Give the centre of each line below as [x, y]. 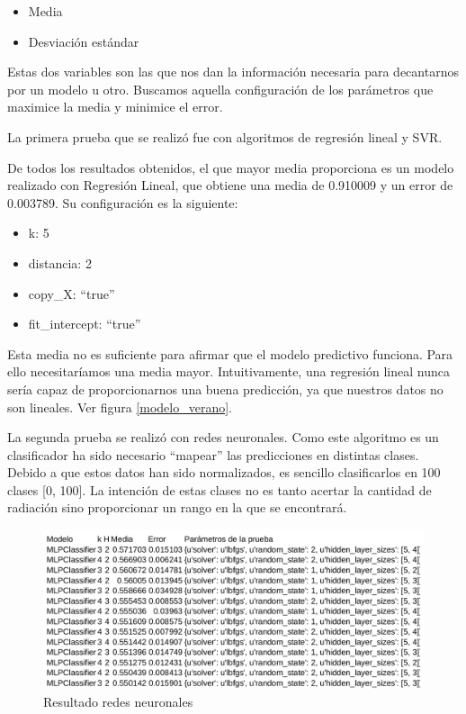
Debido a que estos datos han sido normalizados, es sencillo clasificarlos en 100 [224, 472]
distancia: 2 [60, 262]
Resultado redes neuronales [118, 701]
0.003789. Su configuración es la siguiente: [123, 202]
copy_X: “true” [72, 293]
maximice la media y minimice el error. [115, 107]
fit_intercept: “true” [85, 324]
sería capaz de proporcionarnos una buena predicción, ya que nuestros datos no [225, 389]
